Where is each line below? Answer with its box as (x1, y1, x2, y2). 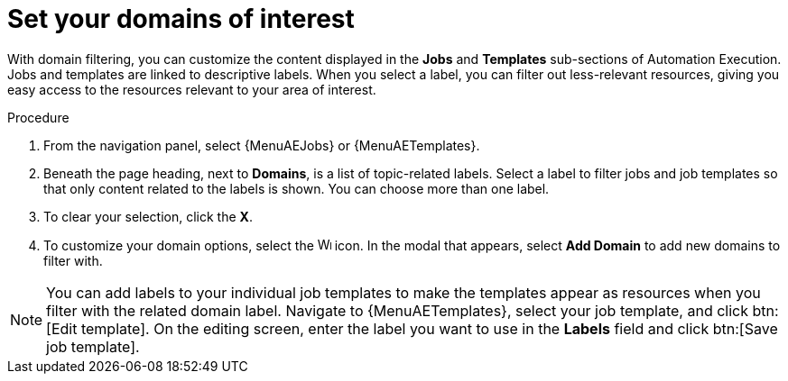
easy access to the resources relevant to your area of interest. (7, 81, 376, 97)
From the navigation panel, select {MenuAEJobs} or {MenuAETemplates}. (43, 137, 480, 153)
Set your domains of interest (7, 4, 355, 34)
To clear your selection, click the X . (43, 208, 253, 224)
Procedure (7, 109, 70, 125)
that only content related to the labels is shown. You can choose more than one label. (43, 180, 550, 196)
